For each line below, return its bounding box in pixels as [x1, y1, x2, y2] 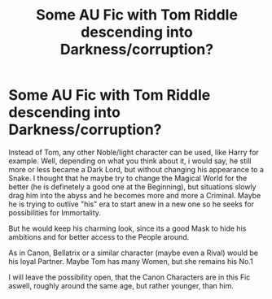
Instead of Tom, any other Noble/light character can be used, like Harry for [8, 147, 259, 157]
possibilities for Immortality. [8, 207, 102, 217]
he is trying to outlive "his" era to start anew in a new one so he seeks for [8, 199, 255, 209]
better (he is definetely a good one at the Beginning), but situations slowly [8, 181, 257, 192]
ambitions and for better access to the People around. [8, 232, 190, 241]
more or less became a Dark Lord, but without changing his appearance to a [8, 164, 265, 174]
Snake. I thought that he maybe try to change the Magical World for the [8, 173, 248, 183]
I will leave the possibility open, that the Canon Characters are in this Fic [8, 272, 251, 282]
